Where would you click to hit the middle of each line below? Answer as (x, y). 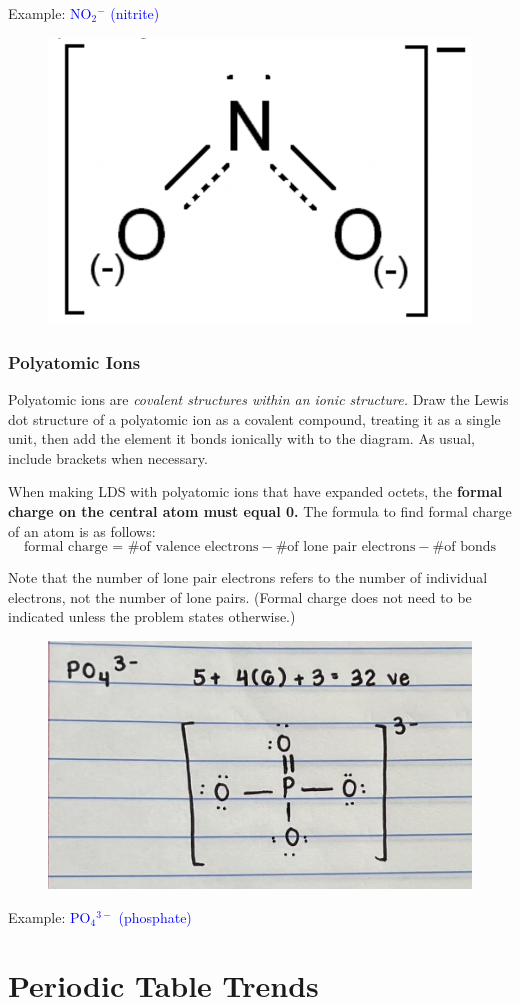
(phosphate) (155, 916)
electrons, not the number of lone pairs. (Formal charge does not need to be (240, 596)
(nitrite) (135, 13)
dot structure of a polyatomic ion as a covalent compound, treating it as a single (254, 418)
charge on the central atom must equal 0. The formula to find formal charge (260, 511)
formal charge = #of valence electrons (141, 547)
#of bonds (464, 547)
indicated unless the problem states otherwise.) (152, 616)
